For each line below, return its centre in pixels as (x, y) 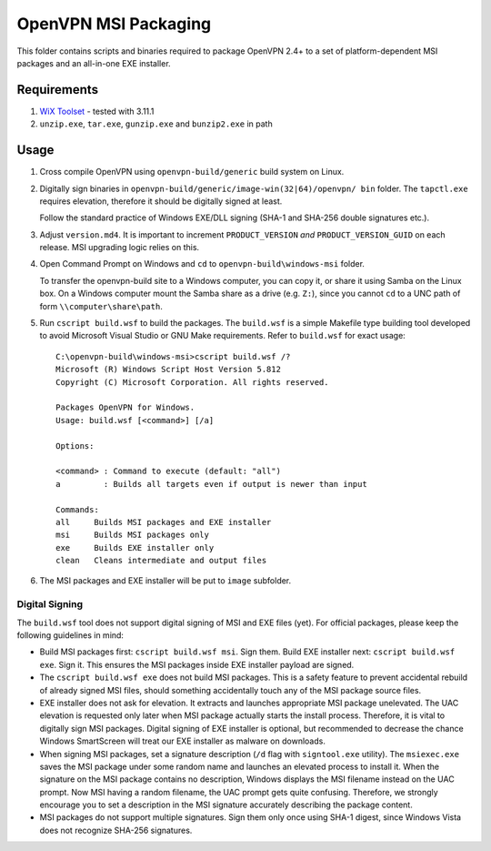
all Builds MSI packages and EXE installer (164, 522)
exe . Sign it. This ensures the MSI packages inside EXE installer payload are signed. (197, 664)
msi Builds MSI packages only (132, 535)
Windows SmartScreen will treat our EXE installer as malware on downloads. (183, 741)
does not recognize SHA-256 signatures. (116, 830)
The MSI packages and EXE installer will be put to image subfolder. (165, 581)
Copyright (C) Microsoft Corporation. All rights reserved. (192, 382)
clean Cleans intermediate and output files (161, 561)
